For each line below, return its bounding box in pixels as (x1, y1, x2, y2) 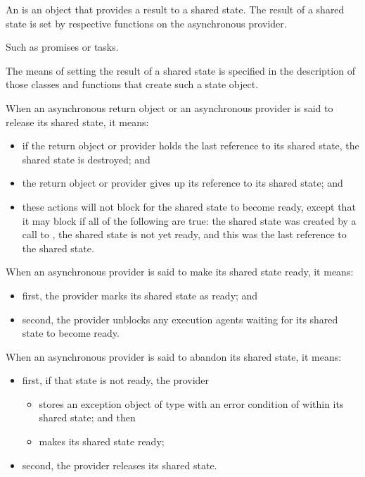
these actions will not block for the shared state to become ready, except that (22, 199, 356, 213)
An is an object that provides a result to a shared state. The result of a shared (6, 2, 345, 16)
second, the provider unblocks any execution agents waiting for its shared (22, 311, 338, 326)
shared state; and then (39, 410, 136, 425)
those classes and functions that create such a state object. (6, 77, 259, 92)
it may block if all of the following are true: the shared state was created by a (22, 213, 357, 228)
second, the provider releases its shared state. (22, 457, 217, 472)
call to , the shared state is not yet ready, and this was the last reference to (22, 227, 347, 242)
